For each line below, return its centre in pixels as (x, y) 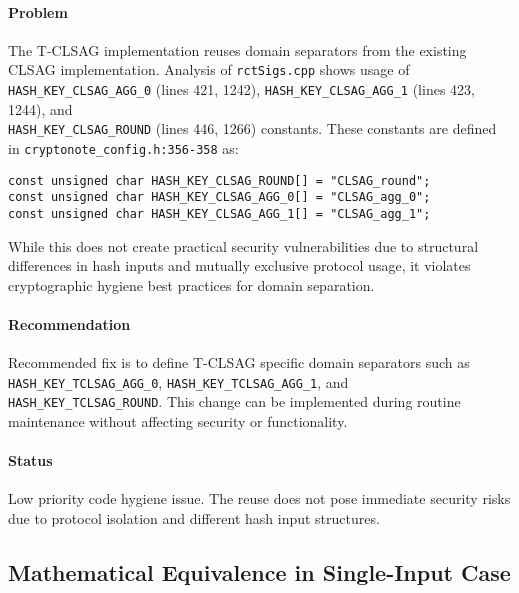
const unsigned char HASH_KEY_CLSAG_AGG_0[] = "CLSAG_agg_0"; (219, 197)
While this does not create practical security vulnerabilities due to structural (243, 245)
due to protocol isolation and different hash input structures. (194, 518)
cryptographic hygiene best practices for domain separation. (191, 284)
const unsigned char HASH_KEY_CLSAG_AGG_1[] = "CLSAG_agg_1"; (219, 213)
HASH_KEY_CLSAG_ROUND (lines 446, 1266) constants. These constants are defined (252, 128)
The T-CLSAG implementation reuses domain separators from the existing (237, 49)
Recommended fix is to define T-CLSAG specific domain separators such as (239, 362)
